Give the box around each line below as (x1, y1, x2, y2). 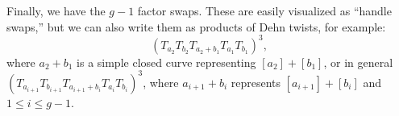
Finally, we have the (6, 2, 106, 19)
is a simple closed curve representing (77, 53, 256, 70)
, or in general (323, 53, 393, 70)
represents (231, 73, 281, 90)
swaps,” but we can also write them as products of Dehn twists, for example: (6, 18, 386, 35)
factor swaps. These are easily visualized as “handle (137, 2, 392, 19)
